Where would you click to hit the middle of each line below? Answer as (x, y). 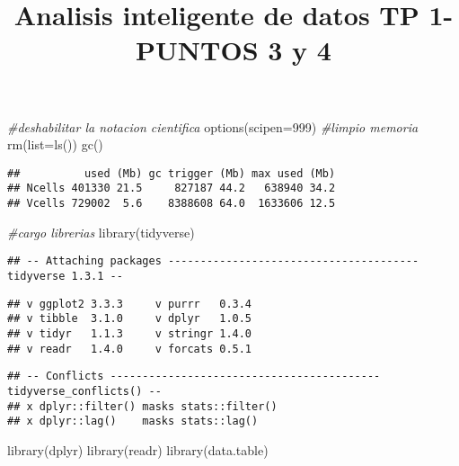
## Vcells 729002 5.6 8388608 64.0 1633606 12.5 (172, 204)
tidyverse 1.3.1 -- (65, 276)
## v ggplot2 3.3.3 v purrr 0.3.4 (130, 304)
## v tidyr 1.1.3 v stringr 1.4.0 (130, 333)
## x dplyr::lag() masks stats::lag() (133, 421)
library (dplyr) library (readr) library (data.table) (138, 449)
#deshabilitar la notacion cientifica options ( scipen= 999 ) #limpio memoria (213, 126)
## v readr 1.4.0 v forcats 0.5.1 (130, 349)
